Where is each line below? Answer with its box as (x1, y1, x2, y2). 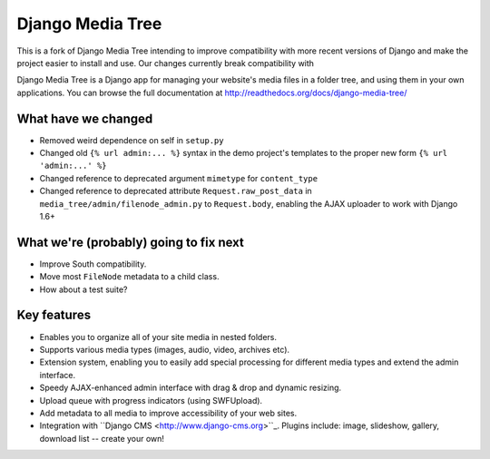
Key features (16, 308, 91, 323)
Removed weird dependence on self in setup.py (39, 134, 224, 145)
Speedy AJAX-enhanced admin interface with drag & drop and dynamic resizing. (39, 382, 342, 394)
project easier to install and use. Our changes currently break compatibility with (16, 57, 315, 68)
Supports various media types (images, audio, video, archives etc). (39, 344, 290, 355)
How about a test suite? (39, 284, 128, 295)
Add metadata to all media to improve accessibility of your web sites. (39, 407, 298, 418)
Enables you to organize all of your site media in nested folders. (39, 331, 277, 342)
